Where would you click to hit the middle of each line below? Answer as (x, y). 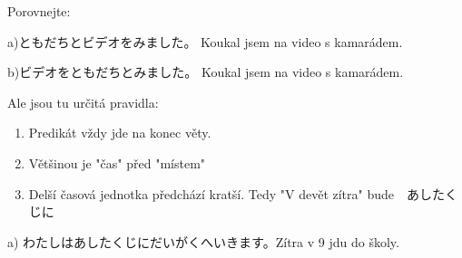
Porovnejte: (39, 11)
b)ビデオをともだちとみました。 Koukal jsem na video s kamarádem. (206, 72)
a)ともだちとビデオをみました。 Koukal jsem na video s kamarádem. (205, 41)
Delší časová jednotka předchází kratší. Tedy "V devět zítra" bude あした (237, 193)
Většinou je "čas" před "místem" (117, 162)
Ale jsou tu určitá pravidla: (83, 102)
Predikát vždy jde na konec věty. (120, 133)
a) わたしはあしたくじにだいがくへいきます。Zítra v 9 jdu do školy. (203, 241)
